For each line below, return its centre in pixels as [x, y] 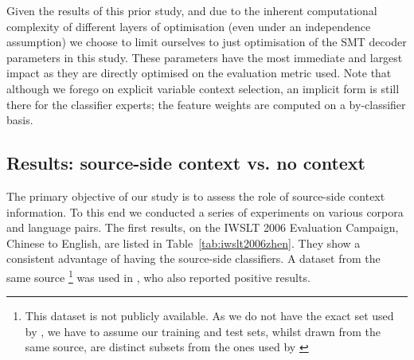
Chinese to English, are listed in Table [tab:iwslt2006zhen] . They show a [184, 243]
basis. [20, 120]
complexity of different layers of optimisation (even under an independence [189, 26]
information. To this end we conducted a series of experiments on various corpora [205, 211]
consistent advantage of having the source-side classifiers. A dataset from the [193, 258]
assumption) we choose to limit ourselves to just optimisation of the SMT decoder [207, 42]
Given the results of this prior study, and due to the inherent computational [192, 10]
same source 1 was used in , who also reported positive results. [158, 276]
